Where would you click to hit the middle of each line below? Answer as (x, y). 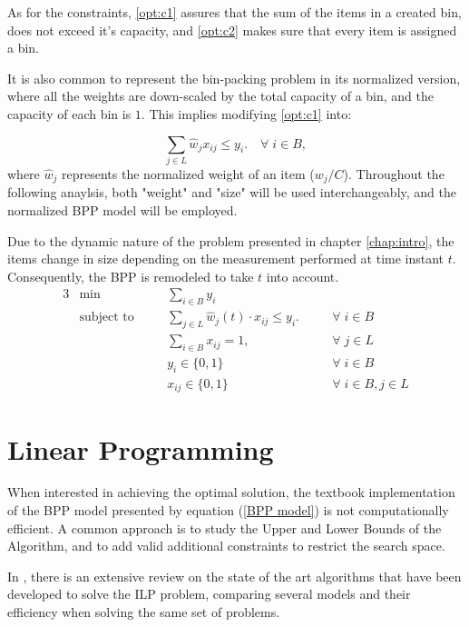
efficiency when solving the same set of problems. (144, 612)
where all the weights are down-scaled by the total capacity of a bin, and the (220, 96)
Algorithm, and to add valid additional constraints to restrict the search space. (226, 546)
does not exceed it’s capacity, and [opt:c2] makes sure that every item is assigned (232, 30)
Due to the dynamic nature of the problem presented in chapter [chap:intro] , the (231, 240)
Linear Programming (141, 448)
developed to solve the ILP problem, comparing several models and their (209, 594)
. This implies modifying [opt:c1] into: (246, 113)
